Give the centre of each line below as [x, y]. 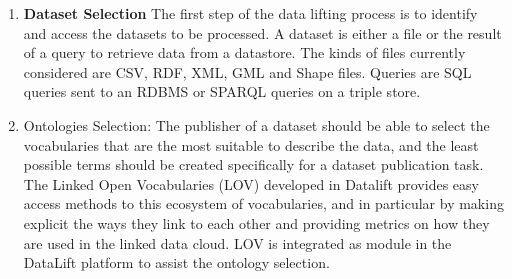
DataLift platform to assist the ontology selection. [176, 262]
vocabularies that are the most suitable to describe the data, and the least [251, 144]
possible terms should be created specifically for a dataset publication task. [253, 164]
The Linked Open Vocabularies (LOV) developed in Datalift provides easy [251, 183]
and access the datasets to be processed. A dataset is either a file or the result [262, 32]
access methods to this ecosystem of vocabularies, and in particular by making [263, 203]
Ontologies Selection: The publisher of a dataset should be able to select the [256, 124]
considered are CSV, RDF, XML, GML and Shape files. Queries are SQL [247, 71]
